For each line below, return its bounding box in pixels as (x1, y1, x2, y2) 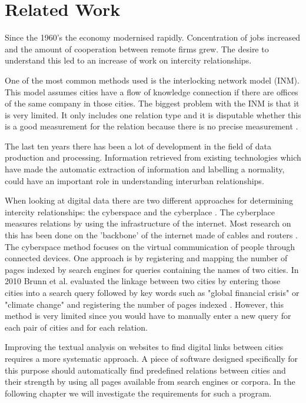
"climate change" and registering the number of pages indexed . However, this (5, 298, 284, 310)
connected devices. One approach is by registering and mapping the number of (5, 252, 288, 264)
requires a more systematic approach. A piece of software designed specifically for (5, 352, 298, 364)
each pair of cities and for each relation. (5, 321, 148, 333)
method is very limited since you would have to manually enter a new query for (5, 309, 291, 322)
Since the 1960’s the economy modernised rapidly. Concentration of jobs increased (5, 31, 301, 44)
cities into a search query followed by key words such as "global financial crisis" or (5, 287, 300, 298)
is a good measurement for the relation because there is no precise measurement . (5, 120, 298, 132)
